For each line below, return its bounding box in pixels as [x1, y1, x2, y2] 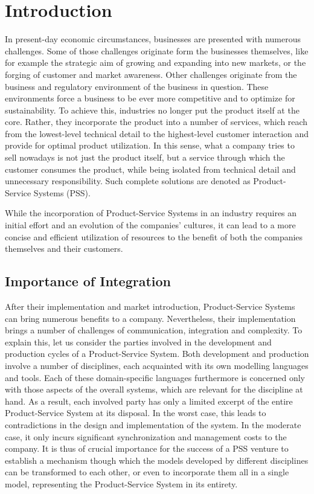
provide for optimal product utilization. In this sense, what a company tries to [5, 139, 295, 152]
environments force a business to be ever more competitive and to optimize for [5, 92, 295, 104]
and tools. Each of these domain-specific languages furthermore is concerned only [5, 371, 305, 383]
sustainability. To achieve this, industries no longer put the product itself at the [5, 103, 300, 116]
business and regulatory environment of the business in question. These [5, 80, 269, 92]
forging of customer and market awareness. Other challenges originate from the [5, 68, 297, 80]
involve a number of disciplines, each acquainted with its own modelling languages [5, 359, 309, 371]
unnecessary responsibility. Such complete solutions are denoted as [5, 175, 251, 187]
